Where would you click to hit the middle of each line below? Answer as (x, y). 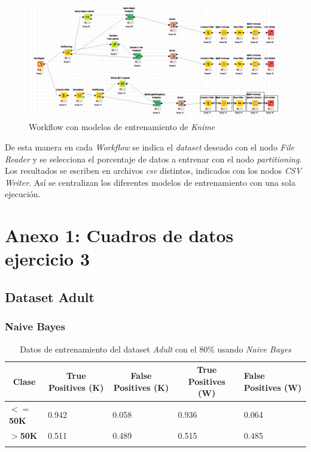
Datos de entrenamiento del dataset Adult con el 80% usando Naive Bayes (155, 349)
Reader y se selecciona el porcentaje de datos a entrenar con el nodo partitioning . (153, 159)
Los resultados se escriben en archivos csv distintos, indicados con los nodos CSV (153, 171)
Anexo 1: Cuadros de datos (119, 235)
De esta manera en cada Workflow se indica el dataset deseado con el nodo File (150, 147)
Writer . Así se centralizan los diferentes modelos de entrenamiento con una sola (150, 182)
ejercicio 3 (48, 259)
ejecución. (23, 194)
